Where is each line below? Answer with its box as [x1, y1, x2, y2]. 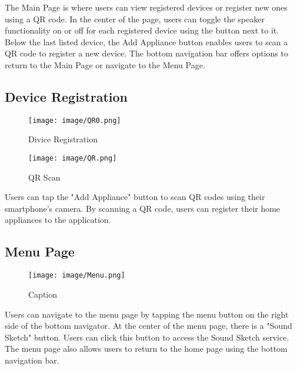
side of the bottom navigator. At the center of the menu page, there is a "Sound [5, 319, 292, 332]
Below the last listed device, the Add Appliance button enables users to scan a [5, 35, 288, 48]
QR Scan [28, 171, 61, 183]
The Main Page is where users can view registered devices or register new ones [5, 1, 288, 13]
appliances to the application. [5, 214, 111, 226]
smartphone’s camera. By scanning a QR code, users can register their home [5, 202, 281, 214]
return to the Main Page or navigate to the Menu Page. [5, 58, 205, 71]
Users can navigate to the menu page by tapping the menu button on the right [5, 308, 289, 320]
